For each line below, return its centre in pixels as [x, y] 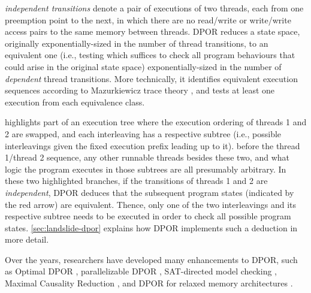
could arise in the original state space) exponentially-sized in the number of [143, 66]
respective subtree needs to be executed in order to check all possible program [148, 216]
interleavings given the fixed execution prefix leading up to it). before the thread [153, 145]
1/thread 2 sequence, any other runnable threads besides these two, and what [147, 157]
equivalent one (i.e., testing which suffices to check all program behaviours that [150, 55]
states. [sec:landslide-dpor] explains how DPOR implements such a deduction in [151, 227]
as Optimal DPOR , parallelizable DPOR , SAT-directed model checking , [141, 271]
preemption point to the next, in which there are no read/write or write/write [148, 19]
